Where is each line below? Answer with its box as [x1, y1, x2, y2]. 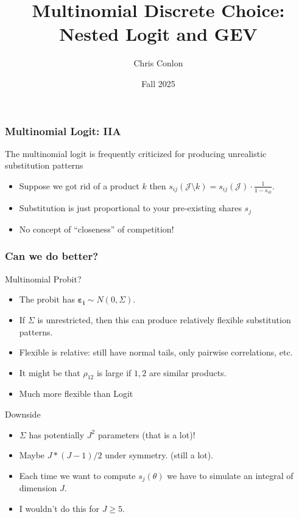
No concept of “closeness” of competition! [19, 222, 174, 235]
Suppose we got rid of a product [19, 179, 139, 192]
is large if [96, 366, 132, 379]
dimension [19, 481, 57, 494]
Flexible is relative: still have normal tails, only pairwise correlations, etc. [19, 346, 293, 359]
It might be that [19, 366, 80, 379]
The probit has [19, 293, 75, 306]
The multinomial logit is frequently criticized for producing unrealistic [5, 147, 267, 159]
